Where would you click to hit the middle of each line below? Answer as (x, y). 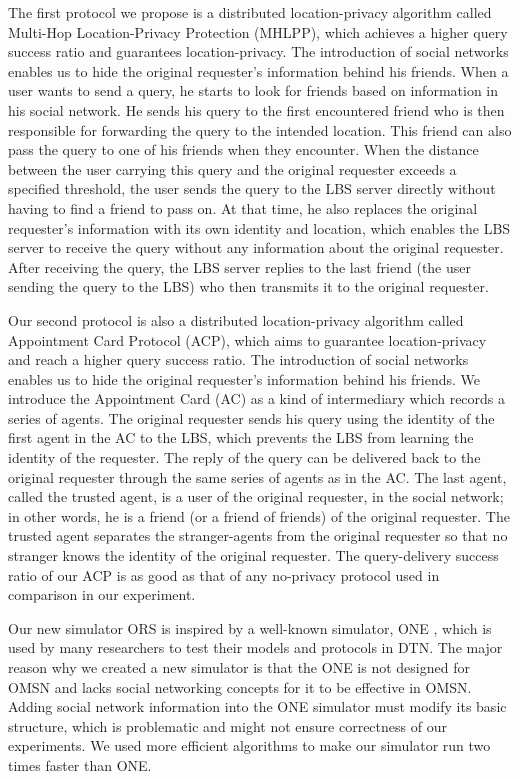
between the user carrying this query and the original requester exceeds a (232, 168)
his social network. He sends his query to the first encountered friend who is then (256, 109)
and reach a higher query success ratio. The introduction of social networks (238, 359)
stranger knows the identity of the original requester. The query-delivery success (253, 555)
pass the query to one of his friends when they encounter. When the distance (243, 149)
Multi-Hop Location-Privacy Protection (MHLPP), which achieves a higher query (258, 31)
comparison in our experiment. (102, 594)
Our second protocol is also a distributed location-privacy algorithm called (236, 319)
